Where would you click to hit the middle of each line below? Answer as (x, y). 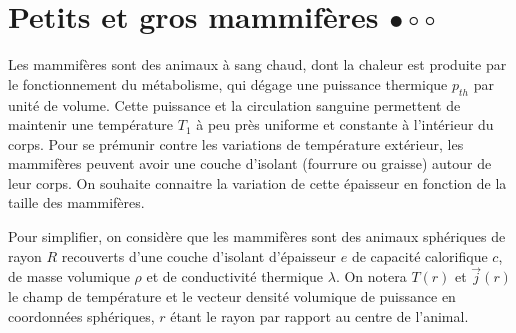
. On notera (371, 276)
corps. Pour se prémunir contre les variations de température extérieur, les (236, 143)
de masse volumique (69, 276)
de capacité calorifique (419, 255)
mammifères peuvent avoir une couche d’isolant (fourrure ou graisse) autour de (250, 163)
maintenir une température (91, 124)
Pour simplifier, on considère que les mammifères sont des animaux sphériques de (257, 236)
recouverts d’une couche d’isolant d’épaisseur (199, 255)
